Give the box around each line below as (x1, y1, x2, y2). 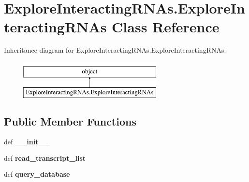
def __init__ (4, 137, 50, 147)
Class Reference (112, 17, 220, 37)
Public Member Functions (4, 114, 136, 129)
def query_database (4, 169, 70, 179)
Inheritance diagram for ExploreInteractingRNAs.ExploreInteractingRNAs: (4, 45, 226, 55)
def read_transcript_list (4, 153, 86, 163)
